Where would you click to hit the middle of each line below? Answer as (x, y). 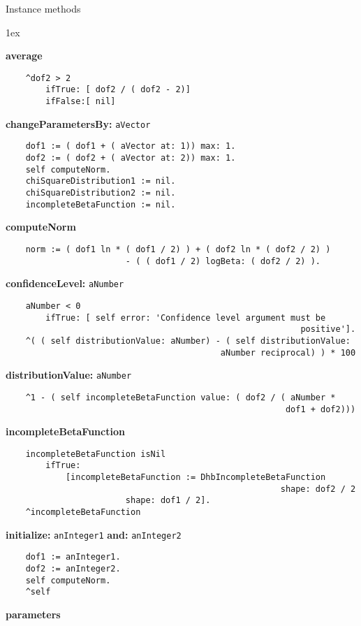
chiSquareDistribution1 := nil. (101, 181)
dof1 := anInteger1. (73, 557)
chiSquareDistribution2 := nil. (101, 193)
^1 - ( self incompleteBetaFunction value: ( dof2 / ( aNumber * (180, 397)
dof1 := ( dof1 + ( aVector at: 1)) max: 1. (131, 146)
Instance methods (43, 8)
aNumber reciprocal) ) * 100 (288, 352)
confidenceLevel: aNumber (65, 283)
